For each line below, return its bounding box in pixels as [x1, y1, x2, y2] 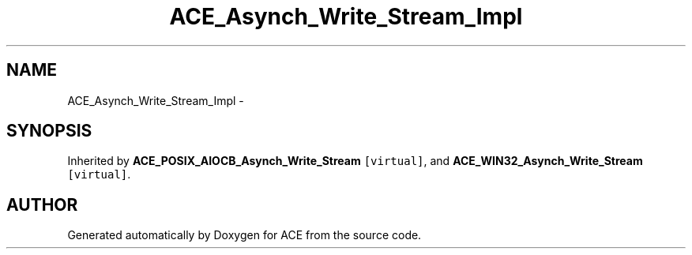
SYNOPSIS [6, 121, 92, 141]
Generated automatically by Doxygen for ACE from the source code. [67, 228, 422, 242]
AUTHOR [6, 194, 78, 215]
